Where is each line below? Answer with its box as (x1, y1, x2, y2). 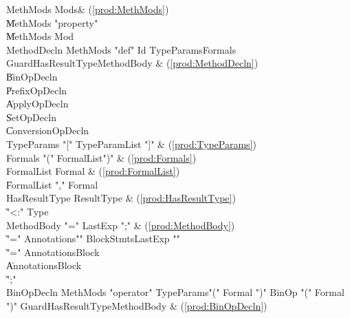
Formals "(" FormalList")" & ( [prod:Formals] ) (6, 150, 197, 165)
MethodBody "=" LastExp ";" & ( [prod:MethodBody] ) (6, 218, 235, 232)
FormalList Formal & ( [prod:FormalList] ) (6, 164, 180, 178)
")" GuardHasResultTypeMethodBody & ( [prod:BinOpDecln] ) (6, 299, 267, 313)
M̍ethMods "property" (6, 15, 98, 30)
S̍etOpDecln (6, 109, 56, 124)
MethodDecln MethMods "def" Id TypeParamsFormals (6, 42, 237, 56)
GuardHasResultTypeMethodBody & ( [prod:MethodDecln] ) (6, 56, 259, 70)
